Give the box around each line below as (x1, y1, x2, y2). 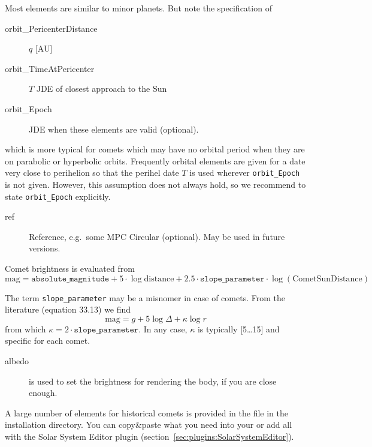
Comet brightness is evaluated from (5, 262, 135, 275)
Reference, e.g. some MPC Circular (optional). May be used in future (29, 230, 285, 242)
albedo (5, 355, 29, 367)
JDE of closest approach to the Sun (36, 82, 167, 95)
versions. (29, 242, 61, 254)
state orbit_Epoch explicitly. (5, 190, 111, 202)
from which (5, 322, 46, 335)
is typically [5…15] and (197, 322, 280, 335)
